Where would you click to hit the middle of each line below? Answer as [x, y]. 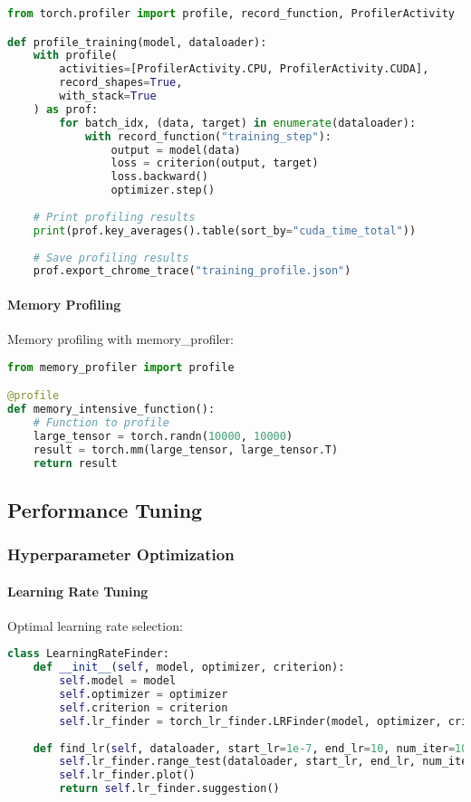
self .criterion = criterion [144, 707]
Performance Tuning [105, 509]
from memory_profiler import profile [121, 367]
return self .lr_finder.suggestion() [169, 789]
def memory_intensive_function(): [111, 410]
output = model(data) [176, 150]
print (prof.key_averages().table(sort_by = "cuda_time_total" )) [225, 230]
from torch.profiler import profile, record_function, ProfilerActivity [231, 14]
